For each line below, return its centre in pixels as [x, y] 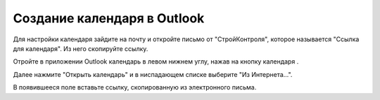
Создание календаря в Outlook [109, 18]
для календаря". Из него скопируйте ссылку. [81, 48]
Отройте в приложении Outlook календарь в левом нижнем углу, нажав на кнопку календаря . [156, 62]
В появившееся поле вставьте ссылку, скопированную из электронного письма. [135, 87]
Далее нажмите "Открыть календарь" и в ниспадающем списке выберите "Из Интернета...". [153, 74]
